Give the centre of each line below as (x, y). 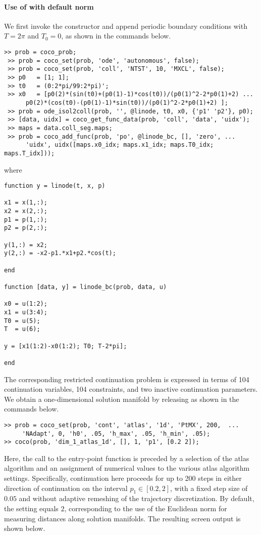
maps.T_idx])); (30, 153)
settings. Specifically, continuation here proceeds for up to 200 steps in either (123, 478)
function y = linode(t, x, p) (55, 186)
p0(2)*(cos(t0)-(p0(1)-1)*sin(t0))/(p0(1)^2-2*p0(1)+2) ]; (127, 102)
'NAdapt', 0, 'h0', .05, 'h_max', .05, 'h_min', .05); (116, 434)
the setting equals (31, 508)
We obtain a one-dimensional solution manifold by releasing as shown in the (122, 399)
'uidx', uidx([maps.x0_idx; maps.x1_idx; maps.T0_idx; (120, 145)
